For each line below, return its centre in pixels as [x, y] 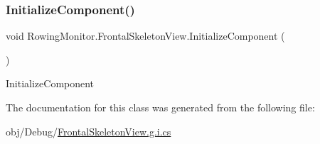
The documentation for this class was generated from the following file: [160, 107]
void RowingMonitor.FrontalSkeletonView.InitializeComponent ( [145, 36]
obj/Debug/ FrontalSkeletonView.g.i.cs [89, 131]
